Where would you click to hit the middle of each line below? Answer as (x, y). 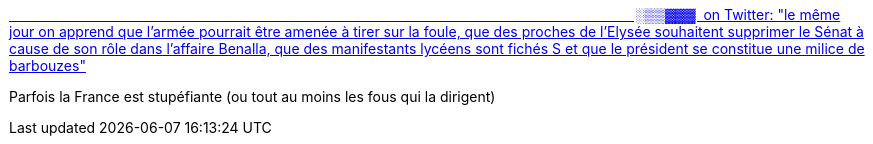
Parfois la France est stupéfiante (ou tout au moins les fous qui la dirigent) (252, 96)
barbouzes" (47, 65)
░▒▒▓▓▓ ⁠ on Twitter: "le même (738, 14)
